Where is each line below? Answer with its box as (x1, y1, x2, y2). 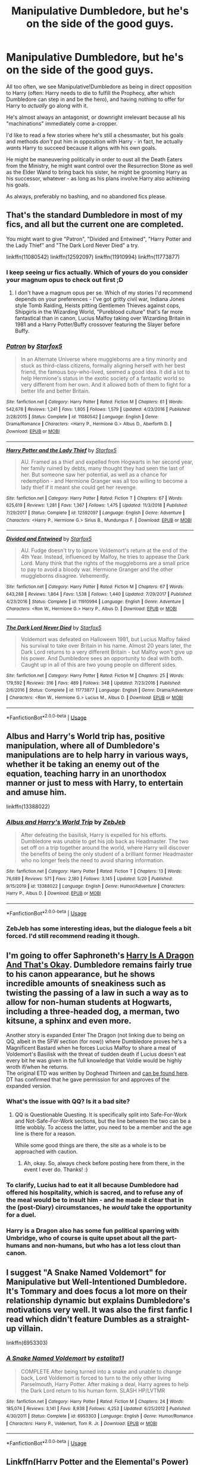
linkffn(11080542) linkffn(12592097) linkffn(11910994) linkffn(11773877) (6, 253, 180, 260)
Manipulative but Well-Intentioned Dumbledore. (6, 1277, 187, 1287)
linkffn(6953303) (6, 1340, 48, 1347)
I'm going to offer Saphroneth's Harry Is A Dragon (6, 950, 194, 960)
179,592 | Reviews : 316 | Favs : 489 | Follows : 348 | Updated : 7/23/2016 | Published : (6, 680, 182, 686)
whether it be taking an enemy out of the (6, 759, 160, 769)
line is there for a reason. (14, 1130, 76, 1137)
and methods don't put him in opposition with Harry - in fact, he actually (6, 137, 183, 145)
